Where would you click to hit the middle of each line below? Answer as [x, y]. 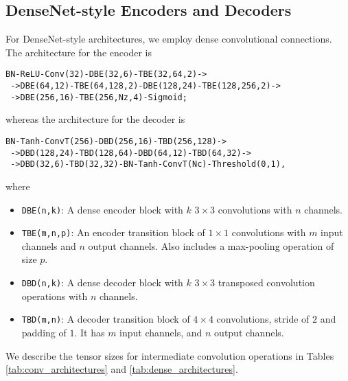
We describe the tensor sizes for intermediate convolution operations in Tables [170, 355]
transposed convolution [266, 282]
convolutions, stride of [263, 319]
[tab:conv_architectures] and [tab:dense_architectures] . [122, 369]
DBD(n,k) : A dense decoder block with [102, 282]
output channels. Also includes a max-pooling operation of [211, 245]
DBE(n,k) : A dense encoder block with [102, 209]
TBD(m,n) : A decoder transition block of [106, 319]
